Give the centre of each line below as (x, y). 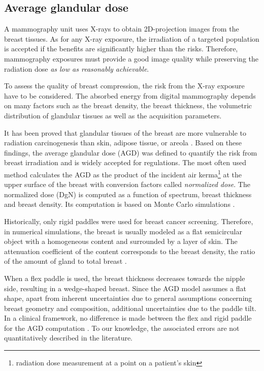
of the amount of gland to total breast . (65, 261)
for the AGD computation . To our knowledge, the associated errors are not (122, 328)
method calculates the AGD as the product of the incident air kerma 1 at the (123, 173)
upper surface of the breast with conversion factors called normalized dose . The (127, 184)
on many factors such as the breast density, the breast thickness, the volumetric (128, 105)
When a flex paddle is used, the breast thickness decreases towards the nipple (125, 278)
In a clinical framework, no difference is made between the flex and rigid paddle (128, 318)
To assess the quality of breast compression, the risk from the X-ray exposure (124, 86)
